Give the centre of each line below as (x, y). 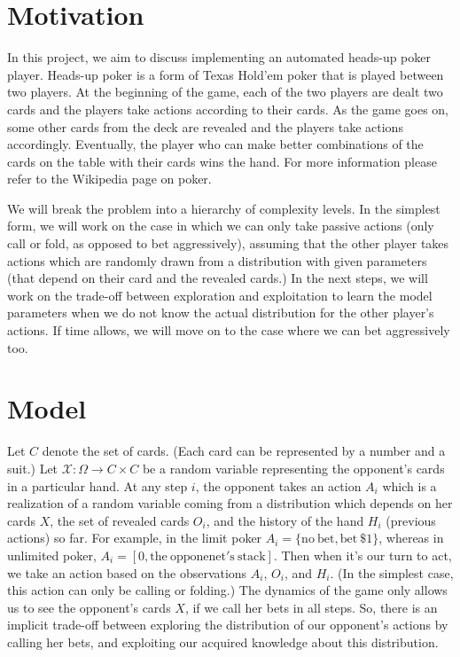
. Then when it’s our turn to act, (363, 555)
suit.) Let (33, 468)
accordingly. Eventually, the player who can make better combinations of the (215, 144)
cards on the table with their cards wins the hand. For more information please (222, 161)
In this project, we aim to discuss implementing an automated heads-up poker (219, 57)
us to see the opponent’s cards (89, 607)
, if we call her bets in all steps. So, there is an (311, 607)
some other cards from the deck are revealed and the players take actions (205, 126)
